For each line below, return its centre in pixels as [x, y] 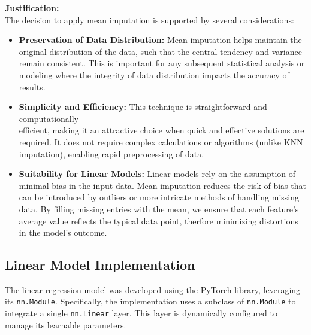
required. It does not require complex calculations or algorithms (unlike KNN [161, 141]
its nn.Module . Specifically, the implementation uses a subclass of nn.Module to [150, 301]
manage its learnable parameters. [66, 325]
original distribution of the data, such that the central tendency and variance [160, 51]
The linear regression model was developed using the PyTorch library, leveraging [153, 289]
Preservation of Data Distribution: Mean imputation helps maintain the [160, 40]
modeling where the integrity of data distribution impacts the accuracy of [154, 74]
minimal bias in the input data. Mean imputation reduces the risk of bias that [162, 185]
